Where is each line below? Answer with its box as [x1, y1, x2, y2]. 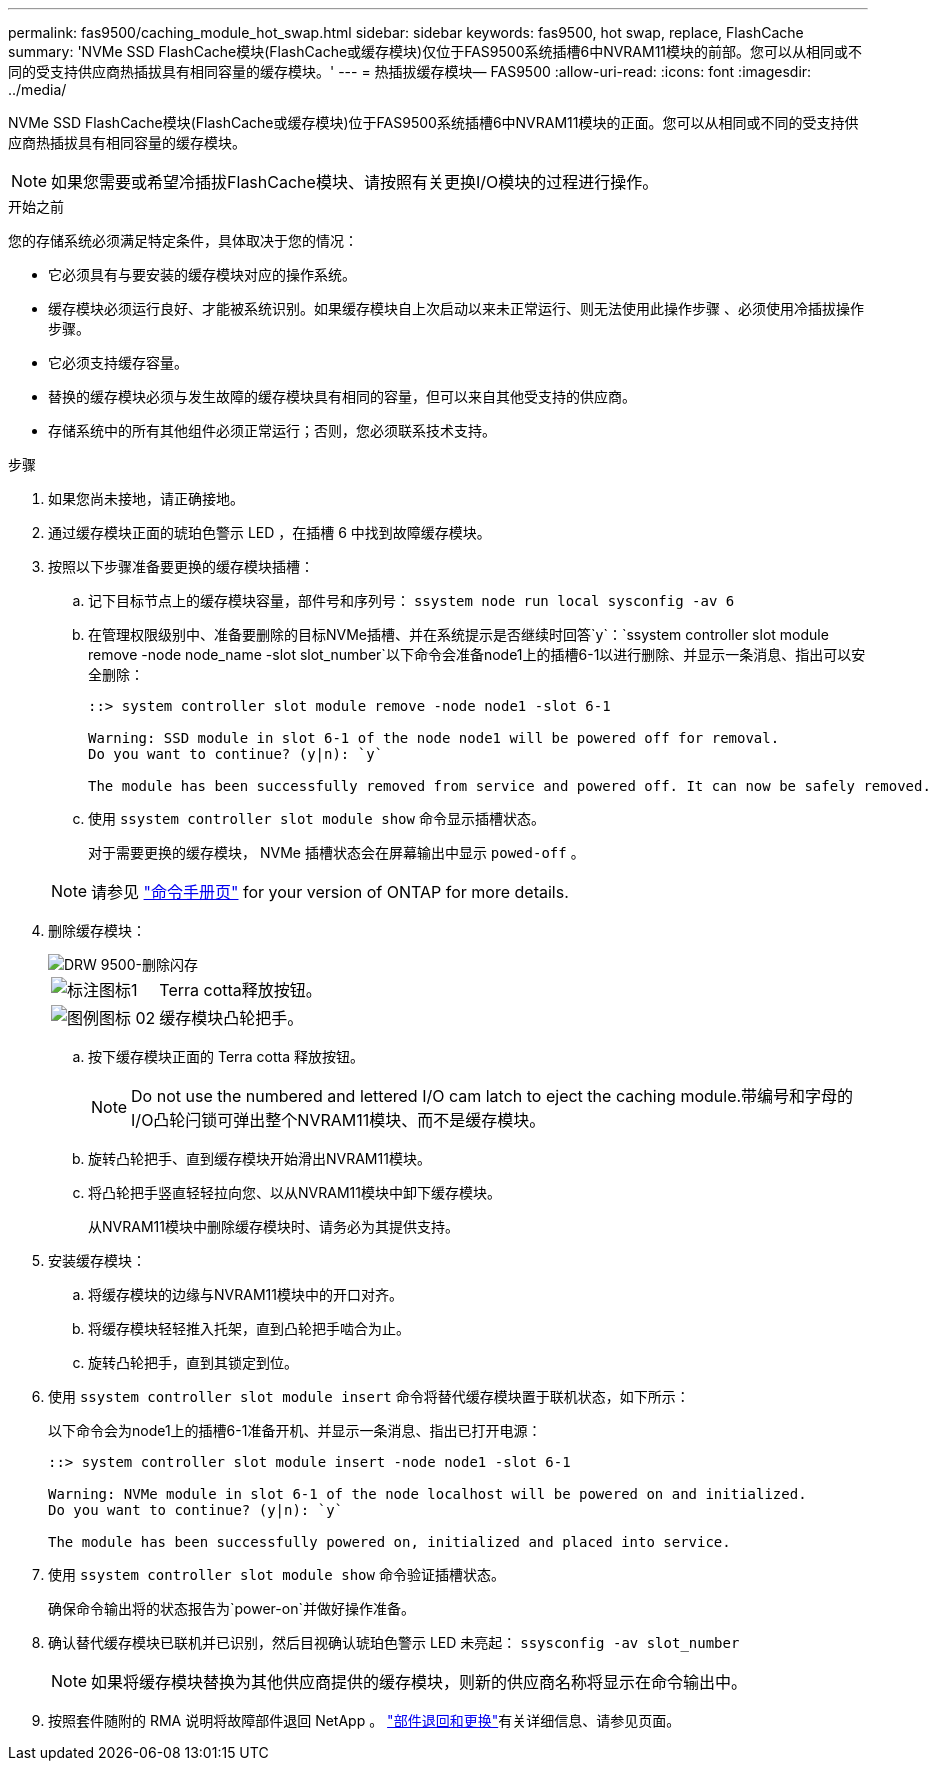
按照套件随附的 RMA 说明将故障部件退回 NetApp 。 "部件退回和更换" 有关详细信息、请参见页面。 [48, 1712, 681, 1729]
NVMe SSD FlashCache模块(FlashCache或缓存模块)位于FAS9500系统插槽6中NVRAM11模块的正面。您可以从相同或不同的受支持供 [8, 114, 859, 131]
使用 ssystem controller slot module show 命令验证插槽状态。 [48, 1566, 505, 1583]
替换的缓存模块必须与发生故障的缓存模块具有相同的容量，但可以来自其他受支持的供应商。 [48, 388, 636, 405]
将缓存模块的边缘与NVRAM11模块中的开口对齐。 [88, 1286, 403, 1303]
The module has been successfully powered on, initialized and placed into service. [48, 1534, 731, 1550]
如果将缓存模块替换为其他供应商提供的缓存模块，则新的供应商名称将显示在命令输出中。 [91, 1672, 748, 1692]
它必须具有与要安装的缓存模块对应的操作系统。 [48, 266, 356, 283]
